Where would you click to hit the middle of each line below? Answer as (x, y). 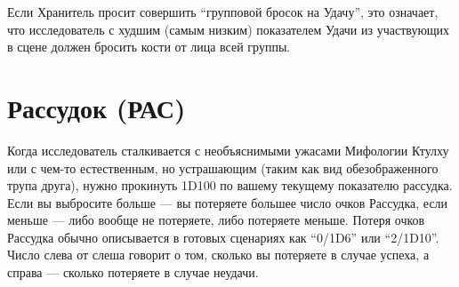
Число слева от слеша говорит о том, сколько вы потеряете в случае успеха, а (218, 255)
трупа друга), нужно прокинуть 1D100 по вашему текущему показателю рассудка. (230, 185)
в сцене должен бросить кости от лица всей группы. (149, 47)
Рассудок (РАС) (97, 107)
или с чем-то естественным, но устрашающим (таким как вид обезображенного (223, 167)
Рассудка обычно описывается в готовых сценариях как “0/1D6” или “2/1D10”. (223, 237)
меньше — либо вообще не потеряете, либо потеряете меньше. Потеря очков (216, 220)
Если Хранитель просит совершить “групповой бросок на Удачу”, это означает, (223, 12)
